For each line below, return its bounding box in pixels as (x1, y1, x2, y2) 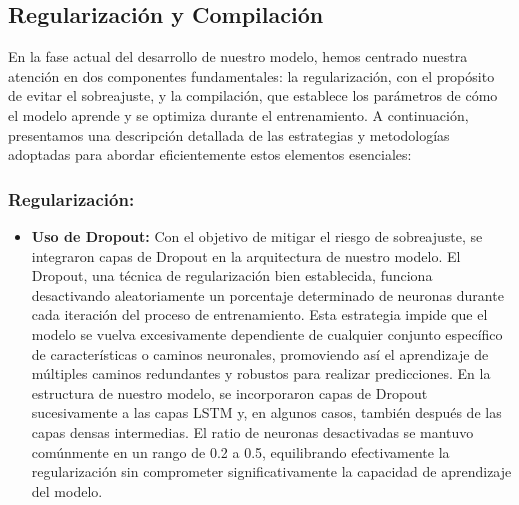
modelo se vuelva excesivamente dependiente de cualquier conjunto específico (31, 323, 503, 344)
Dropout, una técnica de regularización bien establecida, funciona (31, 265, 433, 286)
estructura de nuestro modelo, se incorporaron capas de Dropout (31, 382, 428, 403)
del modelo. (31, 480, 103, 501)
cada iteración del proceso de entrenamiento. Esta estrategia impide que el (31, 304, 488, 325)
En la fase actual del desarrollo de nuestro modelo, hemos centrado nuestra (8, 46, 468, 67)
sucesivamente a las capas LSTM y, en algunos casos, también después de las (31, 402, 502, 423)
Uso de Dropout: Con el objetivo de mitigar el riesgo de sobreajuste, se (31, 225, 483, 246)
